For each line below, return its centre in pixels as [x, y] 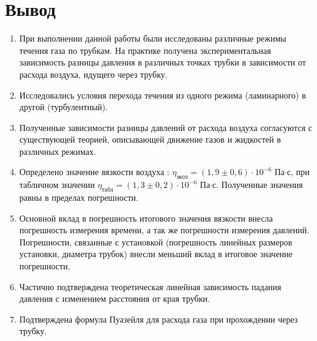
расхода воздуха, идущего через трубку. [93, 74]
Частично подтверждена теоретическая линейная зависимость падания [150, 286]
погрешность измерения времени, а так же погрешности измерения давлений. [164, 230]
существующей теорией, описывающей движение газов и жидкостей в [150, 139]
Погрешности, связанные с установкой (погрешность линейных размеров [156, 242]
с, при [298, 172]
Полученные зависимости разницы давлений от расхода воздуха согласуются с [166, 127]
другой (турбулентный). [64, 107]
